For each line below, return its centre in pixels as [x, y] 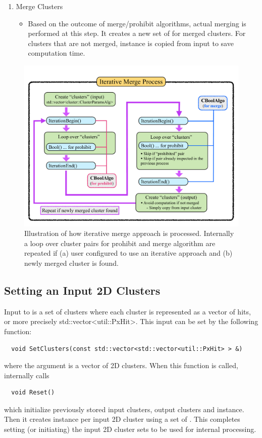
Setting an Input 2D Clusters [82, 290]
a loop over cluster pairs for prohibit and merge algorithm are [120, 243]
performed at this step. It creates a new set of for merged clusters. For [137, 33]
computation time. [57, 53]
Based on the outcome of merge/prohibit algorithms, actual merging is [137, 23]
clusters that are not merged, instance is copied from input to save [131, 43]
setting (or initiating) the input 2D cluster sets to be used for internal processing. [130, 429]
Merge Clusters [39, 6]
